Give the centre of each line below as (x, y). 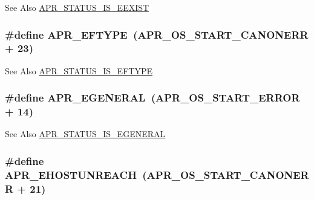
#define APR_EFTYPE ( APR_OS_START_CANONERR (157, 34)
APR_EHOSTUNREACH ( (76, 174)
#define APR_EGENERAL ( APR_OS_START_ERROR (152, 98)
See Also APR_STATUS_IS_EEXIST (77, 7)
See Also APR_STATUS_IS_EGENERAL (85, 134)
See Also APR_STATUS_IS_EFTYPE (79, 70)
